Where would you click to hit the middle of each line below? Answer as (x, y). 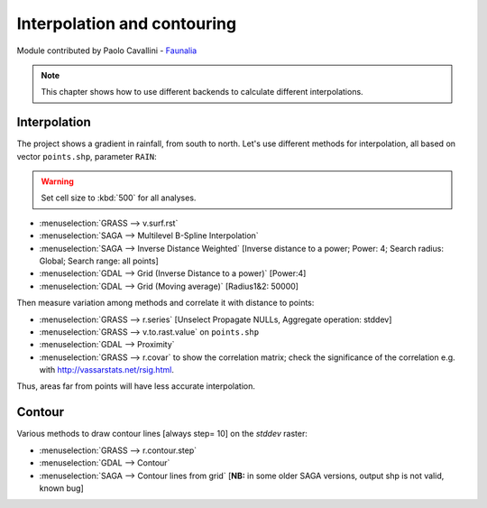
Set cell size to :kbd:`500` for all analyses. (119, 198)
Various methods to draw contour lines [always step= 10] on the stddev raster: (162, 434)
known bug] (62, 488)
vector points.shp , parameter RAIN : (87, 156)
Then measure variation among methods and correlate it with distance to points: (165, 303)
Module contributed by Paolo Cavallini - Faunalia (107, 51)
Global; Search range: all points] (99, 261)
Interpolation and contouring (127, 23)
